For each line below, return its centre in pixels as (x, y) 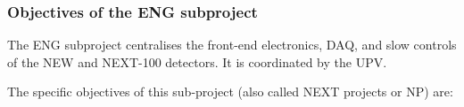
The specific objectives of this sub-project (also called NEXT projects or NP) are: (230, 92)
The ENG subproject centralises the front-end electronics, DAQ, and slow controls (232, 45)
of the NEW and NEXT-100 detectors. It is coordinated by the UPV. (197, 61)
